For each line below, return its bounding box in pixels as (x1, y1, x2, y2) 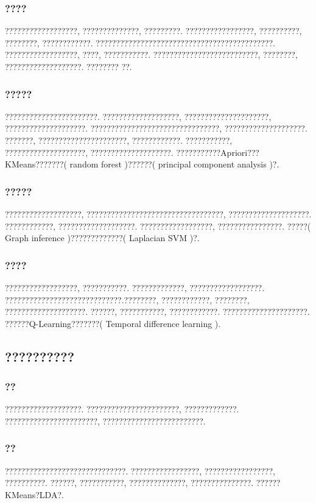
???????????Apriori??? (176, 146, 259, 158)
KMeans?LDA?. (5, 488, 64, 501)
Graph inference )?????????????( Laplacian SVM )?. (5, 231, 200, 244)
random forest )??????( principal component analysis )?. (69, 158, 279, 171)
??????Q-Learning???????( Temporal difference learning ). (5, 317, 221, 329)
